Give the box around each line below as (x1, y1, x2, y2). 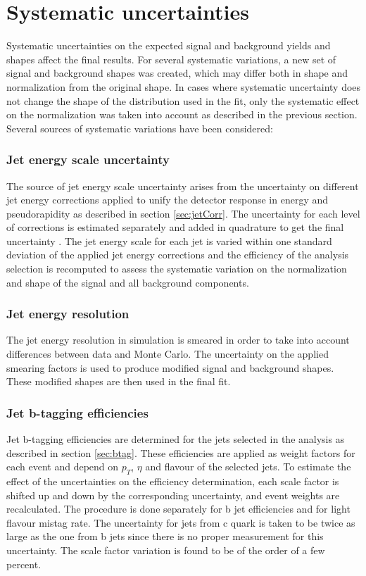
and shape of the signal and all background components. (6, 275, 249, 289)
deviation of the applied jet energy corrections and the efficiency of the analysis (6, 247, 349, 262)
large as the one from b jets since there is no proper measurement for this (6, 529, 324, 544)
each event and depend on (6, 459, 119, 474)
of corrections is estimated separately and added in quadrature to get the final (6, 220, 344, 234)
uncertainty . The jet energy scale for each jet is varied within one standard (6, 233, 332, 248)
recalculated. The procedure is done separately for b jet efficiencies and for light (6, 501, 351, 516)
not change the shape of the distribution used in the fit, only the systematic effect (6, 93, 360, 108)
